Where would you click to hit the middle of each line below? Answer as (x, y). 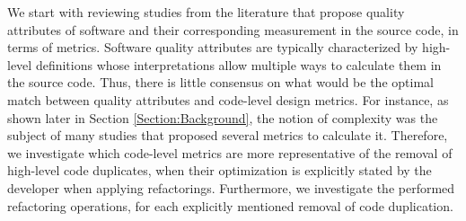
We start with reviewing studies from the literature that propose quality (206, 12)
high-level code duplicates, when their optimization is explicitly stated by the (220, 170)
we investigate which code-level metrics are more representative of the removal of (230, 152)
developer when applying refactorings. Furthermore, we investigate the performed (231, 187)
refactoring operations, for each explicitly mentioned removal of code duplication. (230, 205)
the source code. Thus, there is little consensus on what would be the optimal (220, 82)
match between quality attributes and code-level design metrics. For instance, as (228, 99)
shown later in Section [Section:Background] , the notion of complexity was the (223, 117)
